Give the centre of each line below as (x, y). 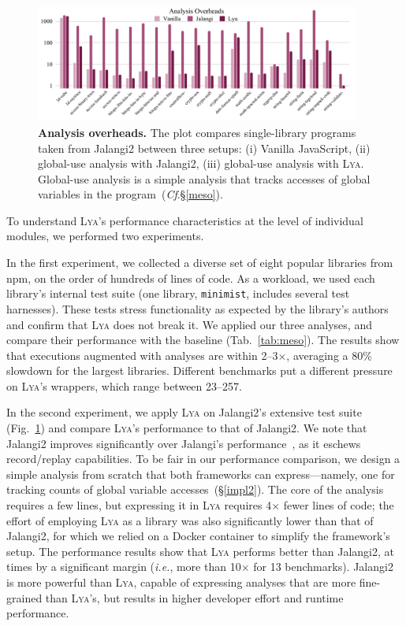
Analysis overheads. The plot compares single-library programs (197, 132)
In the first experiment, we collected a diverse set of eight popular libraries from (200, 263)
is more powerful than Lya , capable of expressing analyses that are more (181, 582)
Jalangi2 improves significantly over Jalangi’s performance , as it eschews (184, 443)
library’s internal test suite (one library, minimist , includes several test (178, 293)
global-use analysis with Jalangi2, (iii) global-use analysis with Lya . (201, 163)
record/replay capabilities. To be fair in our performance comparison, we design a (203, 459)
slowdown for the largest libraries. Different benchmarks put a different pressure (199, 370)
